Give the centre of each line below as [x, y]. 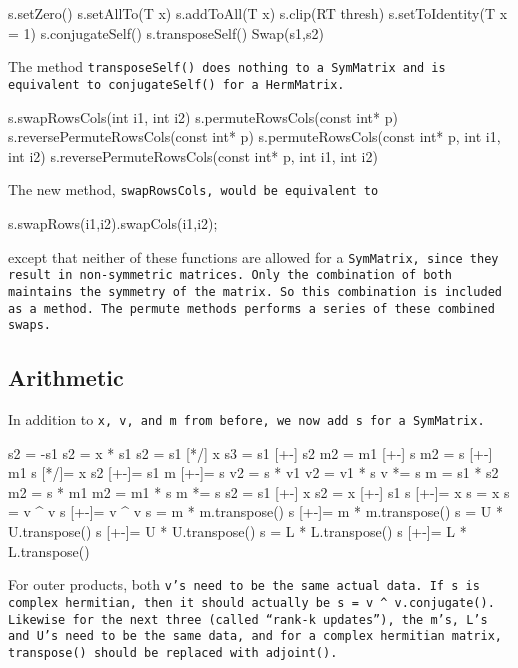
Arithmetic [66, 377]
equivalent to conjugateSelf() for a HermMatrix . [176, 84]
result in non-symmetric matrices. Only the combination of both [230, 275]
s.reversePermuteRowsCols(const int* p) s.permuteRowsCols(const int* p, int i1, [254, 136]
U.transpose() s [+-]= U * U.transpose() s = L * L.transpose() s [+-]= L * [237, 531]
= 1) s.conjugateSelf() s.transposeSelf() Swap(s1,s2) [166, 32]
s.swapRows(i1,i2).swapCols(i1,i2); [113, 222]
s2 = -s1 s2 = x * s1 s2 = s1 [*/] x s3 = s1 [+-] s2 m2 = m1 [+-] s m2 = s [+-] [250, 452]
